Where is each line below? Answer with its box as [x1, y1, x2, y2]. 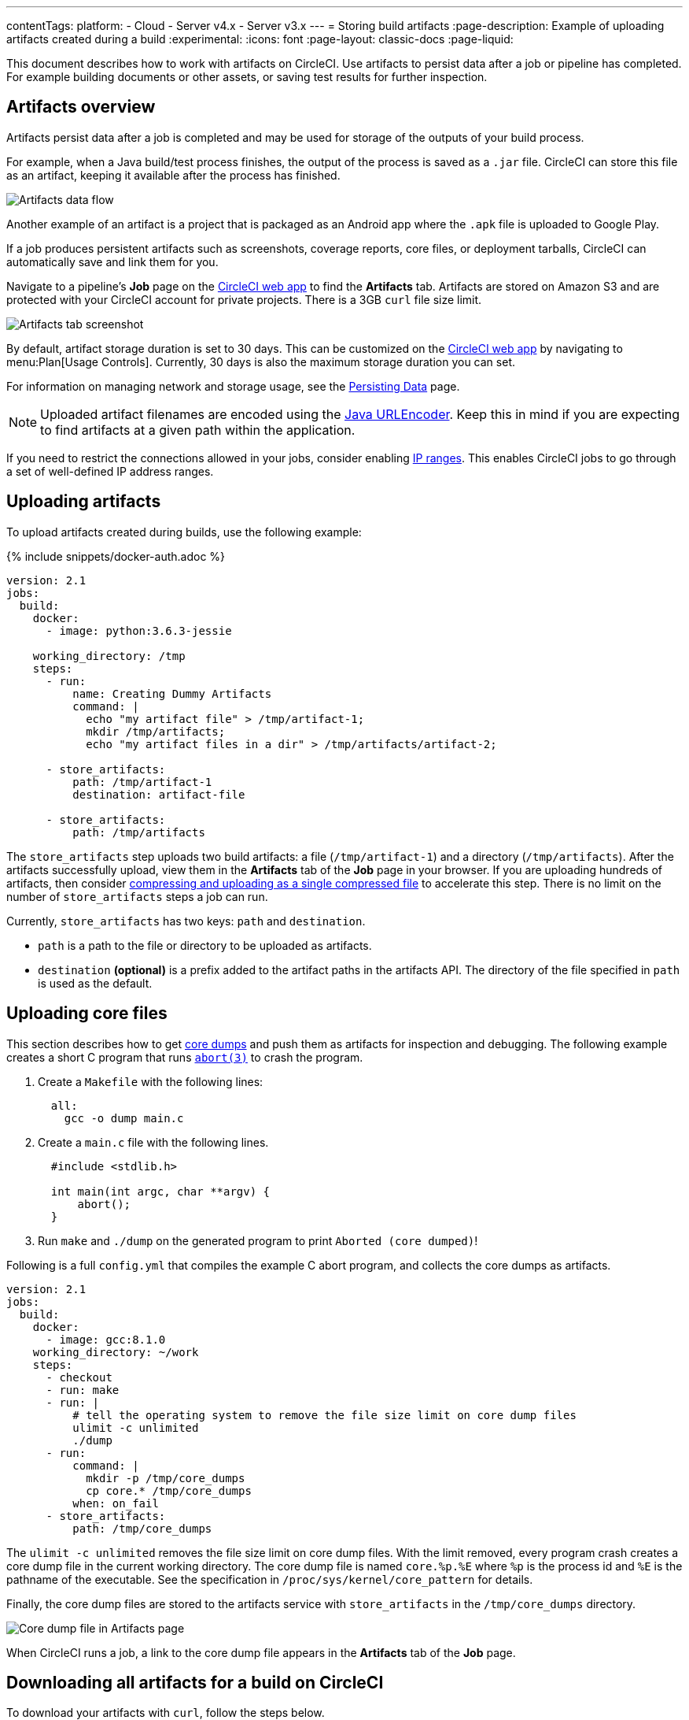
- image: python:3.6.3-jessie [46, 624, 232, 637]
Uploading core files [6, 1003, 168, 1024]
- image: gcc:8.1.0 [46, 1333, 166, 1346]
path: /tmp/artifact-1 [72, 775, 212, 788]
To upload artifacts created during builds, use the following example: [6, 525, 362, 539]
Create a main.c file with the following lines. [38, 1135, 269, 1149]
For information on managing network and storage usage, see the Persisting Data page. [6, 379, 460, 393]
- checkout [46, 1370, 112, 1384]
